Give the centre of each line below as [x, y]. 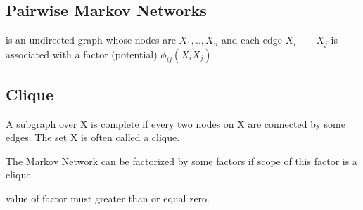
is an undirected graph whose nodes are [91, 40]
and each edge [252, 40]
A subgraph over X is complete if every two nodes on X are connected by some [176, 123]
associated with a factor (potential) [82, 54]
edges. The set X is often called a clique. [93, 137]
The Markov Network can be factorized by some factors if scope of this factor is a [181, 160]
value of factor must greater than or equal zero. [108, 198]
